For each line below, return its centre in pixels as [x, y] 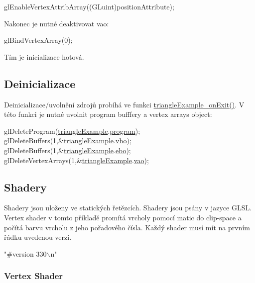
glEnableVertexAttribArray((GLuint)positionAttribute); [89, 6]
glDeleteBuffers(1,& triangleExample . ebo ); [67, 150]
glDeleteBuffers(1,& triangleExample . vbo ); [68, 141]
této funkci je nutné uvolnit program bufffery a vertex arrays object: [108, 114]
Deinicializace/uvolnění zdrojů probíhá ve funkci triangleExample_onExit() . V [124, 104]
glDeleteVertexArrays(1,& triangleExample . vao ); [76, 160]
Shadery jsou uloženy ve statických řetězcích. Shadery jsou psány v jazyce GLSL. [128, 208]
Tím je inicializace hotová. [44, 56]
